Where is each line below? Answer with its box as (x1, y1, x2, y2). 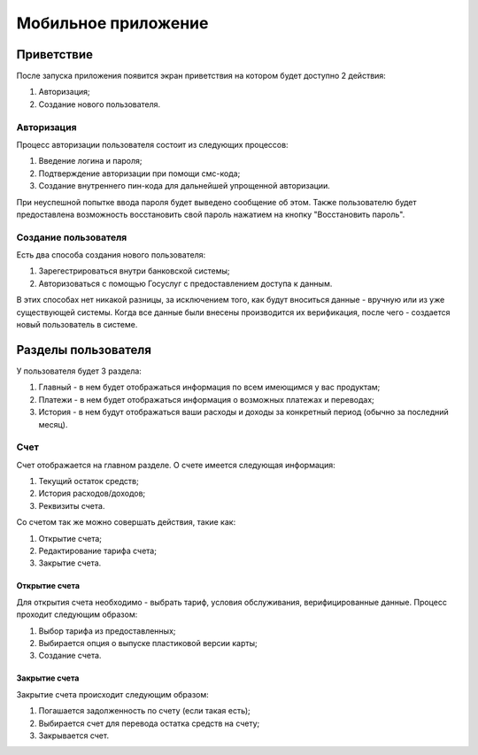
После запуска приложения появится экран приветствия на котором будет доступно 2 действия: (16, 71, 387, 81)
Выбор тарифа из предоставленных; (38, 625, 176, 636)
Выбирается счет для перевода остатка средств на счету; (38, 718, 260, 728)
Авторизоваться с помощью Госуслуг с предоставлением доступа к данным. (38, 278, 333, 289)
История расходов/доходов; (38, 488, 146, 499)
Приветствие (16, 47, 93, 62)
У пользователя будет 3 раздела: (16, 366, 142, 376)
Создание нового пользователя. (38, 98, 161, 110)
